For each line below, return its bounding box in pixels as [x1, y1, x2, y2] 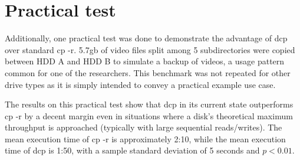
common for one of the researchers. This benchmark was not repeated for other [5, 66, 291, 79]
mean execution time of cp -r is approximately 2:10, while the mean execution [5, 132, 286, 145]
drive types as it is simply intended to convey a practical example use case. [5, 78, 276, 90]
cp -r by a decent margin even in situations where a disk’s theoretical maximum [5, 109, 293, 122]
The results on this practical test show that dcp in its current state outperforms [5, 98, 294, 110]
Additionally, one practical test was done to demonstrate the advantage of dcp [5, 32, 288, 44]
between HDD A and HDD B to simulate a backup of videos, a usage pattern [5, 55, 285, 67]
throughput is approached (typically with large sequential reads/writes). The [5, 121, 282, 133]
